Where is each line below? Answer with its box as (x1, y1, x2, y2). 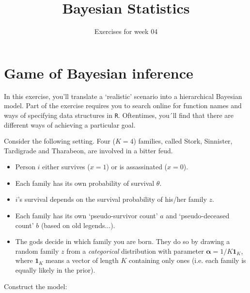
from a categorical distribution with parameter (66, 245, 204, 256)
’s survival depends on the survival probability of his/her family (17, 194, 207, 204)
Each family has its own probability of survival (15, 178, 155, 188)
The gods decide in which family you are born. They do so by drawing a (15, 236, 230, 246)
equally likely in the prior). (15, 265, 95, 275)
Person (15, 162, 35, 172)
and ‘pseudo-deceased (166, 211, 230, 221)
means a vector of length (46, 255, 119, 265)
